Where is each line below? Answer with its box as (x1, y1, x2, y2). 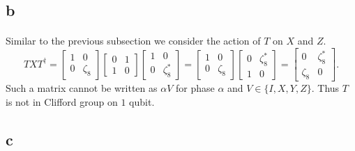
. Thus (311, 81, 340, 95)
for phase (176, 81, 215, 95)
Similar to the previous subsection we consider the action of (6, 33, 261, 48)
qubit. (129, 94, 155, 109)
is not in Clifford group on (6, 94, 118, 109)
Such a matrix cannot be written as (6, 81, 158, 95)
